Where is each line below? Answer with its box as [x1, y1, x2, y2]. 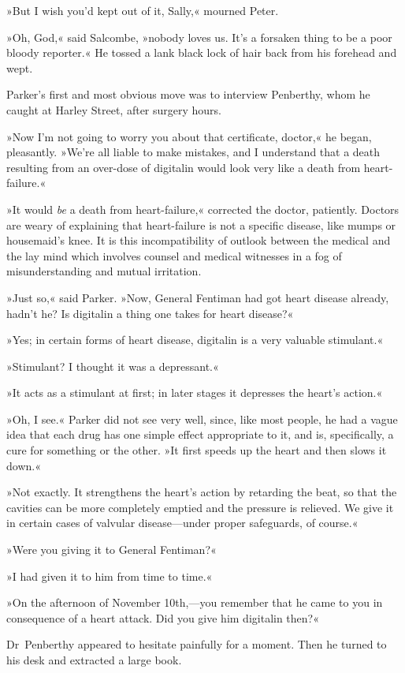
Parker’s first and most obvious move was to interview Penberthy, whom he [6, 86, 370, 103]
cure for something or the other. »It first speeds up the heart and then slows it [6, 442, 387, 458]
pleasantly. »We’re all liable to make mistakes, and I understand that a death [6, 144, 381, 160]
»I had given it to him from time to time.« [6, 567, 213, 584]
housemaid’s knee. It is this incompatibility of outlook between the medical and [6, 232, 391, 249]
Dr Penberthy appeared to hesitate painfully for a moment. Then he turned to [6, 636, 387, 652]
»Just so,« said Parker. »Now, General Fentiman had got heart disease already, [6, 289, 389, 305]
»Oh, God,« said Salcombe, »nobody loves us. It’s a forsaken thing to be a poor [6, 28, 392, 45]
